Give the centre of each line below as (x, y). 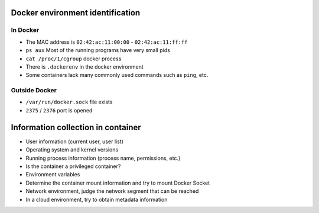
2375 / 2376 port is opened (59, 110)
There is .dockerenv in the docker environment (85, 67)
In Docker (25, 30)
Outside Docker (34, 91)
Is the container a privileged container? (73, 166)
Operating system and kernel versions (72, 150)
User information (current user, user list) (74, 141)
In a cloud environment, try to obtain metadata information (97, 199)
